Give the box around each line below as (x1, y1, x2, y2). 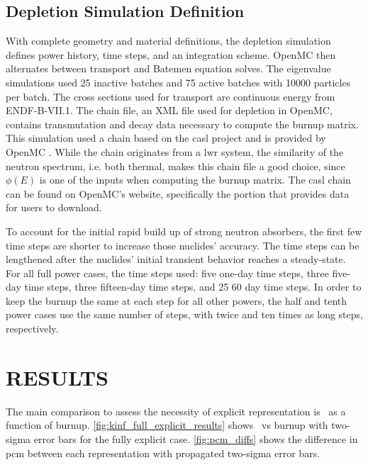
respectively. (6, 321, 59, 336)
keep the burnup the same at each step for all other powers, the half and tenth (6, 293, 347, 308)
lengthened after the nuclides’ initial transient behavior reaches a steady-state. (6, 252, 346, 267)
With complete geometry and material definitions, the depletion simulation (6, 33, 331, 48)
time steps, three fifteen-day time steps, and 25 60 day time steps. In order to (24, 279, 362, 294)
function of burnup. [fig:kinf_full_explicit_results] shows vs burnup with (6, 418, 328, 432)
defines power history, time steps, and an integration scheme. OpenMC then (6, 47, 336, 62)
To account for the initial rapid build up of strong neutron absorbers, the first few (6, 223, 362, 238)
